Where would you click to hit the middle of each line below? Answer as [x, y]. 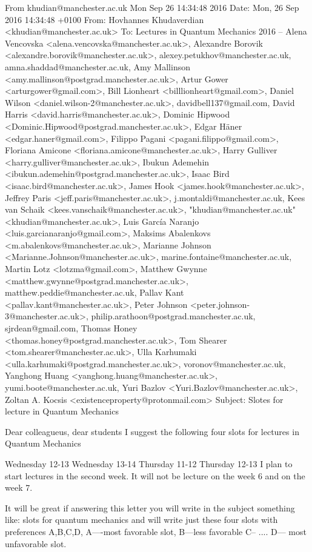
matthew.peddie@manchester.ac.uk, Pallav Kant [95, 292]
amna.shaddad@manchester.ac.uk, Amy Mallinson [98, 66]
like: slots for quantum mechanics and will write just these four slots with [141, 520]
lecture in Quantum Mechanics [62, 411]
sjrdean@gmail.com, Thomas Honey [71, 328]
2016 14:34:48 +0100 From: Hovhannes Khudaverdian [105, 19]
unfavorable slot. [36, 543]
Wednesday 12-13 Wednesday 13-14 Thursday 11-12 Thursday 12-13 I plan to [149, 463]
